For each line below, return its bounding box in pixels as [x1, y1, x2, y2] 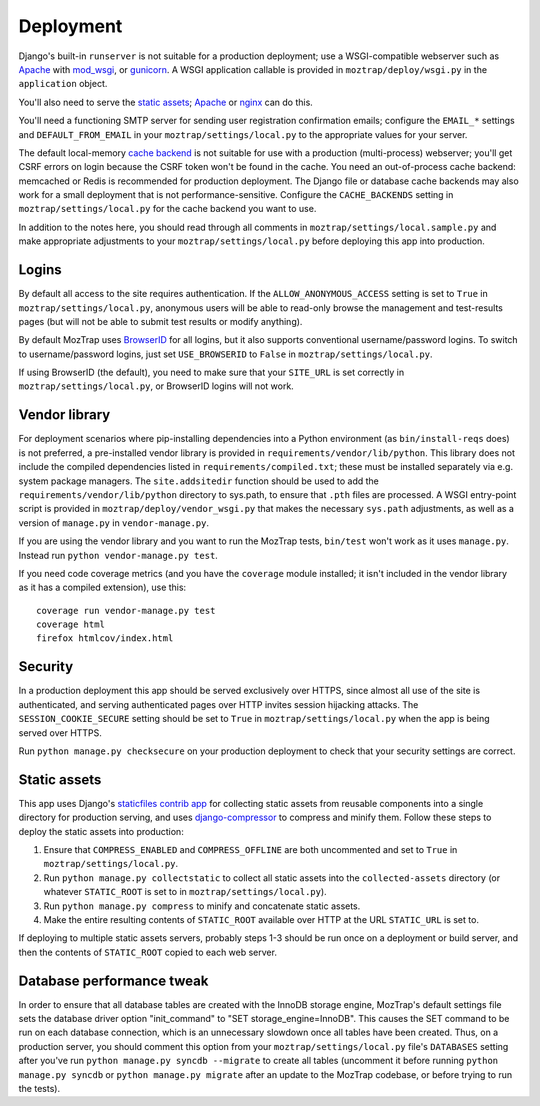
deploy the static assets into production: [18, 825, 184, 837]
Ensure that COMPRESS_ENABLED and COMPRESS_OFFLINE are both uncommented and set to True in [43, 844, 458, 856]
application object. [18, 78, 108, 90]
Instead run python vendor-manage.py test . [18, 549, 219, 561]
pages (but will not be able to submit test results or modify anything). [18, 315, 303, 327]
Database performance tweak [18, 972, 209, 989]
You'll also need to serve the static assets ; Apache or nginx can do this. [18, 96, 314, 108]
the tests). [18, 1083, 60, 1094]
